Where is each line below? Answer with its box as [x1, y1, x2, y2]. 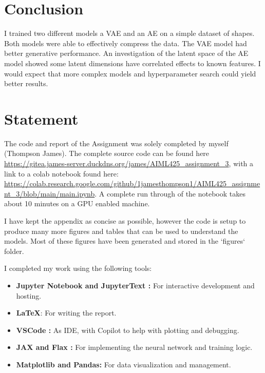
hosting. [16, 290, 42, 301]
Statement [4, 108, 79, 129]
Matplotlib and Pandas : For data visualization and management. [16, 359, 231, 369]
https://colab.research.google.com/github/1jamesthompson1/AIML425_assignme [4, 178, 260, 189]
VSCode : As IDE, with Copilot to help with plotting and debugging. [16, 324, 239, 335]
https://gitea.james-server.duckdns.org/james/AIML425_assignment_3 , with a [4, 158, 254, 168]
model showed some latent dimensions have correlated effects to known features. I [4, 57, 261, 68]
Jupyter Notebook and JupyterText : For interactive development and [16, 280, 255, 290]
